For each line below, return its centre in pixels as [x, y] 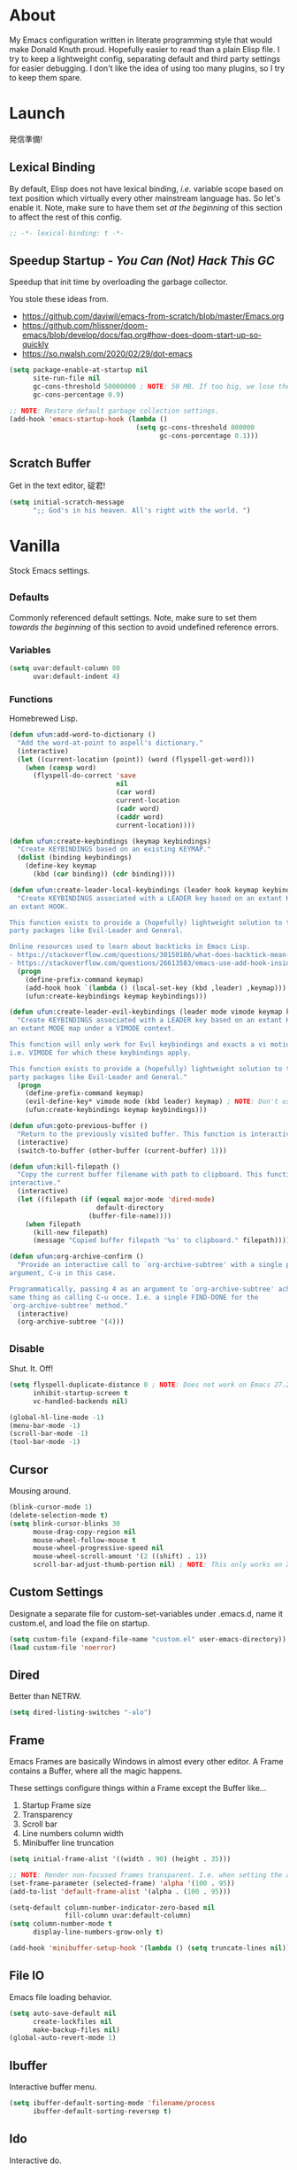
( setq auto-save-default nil [63, 2013]
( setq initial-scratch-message [67, 502]
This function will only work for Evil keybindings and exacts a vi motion [152, 1045]
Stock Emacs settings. [49, 570]
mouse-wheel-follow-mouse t [84, 1540]
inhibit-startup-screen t [80, 1393]
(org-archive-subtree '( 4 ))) [71, 1322]
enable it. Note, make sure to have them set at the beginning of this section [146, 207]
